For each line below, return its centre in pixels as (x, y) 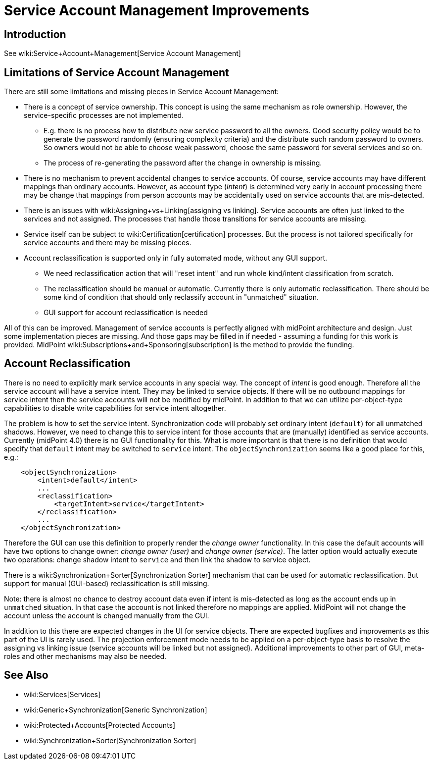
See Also (26, 675)
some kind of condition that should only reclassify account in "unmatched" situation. (181, 297)
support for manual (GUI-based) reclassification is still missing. (107, 583)
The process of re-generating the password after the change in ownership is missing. (183, 163)
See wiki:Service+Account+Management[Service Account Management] (122, 54)
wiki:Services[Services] (62, 694)
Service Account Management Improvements (157, 10)
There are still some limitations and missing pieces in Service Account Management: (142, 92)
